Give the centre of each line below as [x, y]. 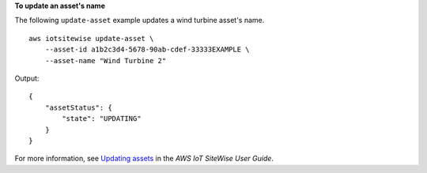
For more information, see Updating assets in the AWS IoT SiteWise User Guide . [144, 159]
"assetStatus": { [78, 107]
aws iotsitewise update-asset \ [91, 38]
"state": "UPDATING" [102, 119]
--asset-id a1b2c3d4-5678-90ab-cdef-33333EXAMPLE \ [147, 50]
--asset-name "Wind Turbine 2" [106, 60]
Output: [27, 78]
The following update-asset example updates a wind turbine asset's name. [140, 21]
